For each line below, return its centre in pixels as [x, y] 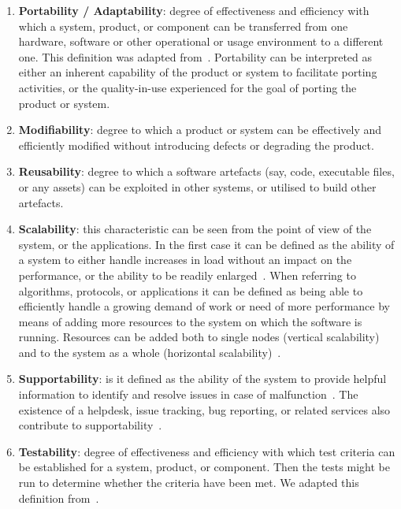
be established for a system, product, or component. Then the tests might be [204, 467]
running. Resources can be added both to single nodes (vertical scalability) [199, 337]
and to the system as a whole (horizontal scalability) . [150, 352]
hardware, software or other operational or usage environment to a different [201, 41]
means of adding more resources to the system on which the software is [190, 321]
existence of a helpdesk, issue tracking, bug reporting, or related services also [204, 409]
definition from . [59, 498]
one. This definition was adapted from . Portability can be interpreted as [195, 56]
